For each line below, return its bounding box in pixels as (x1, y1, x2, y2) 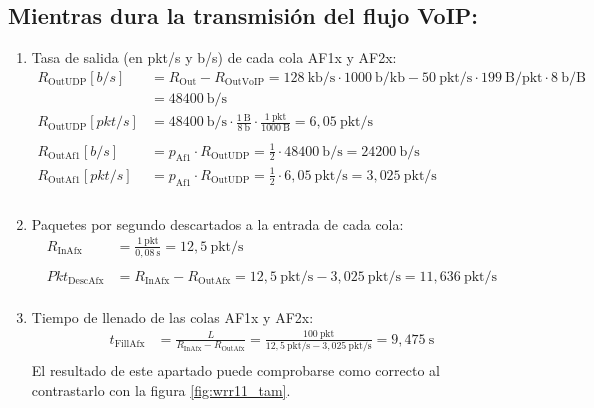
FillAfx (114, 339, 145, 350)
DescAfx (68, 276, 104, 287)
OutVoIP (224, 77, 265, 88)
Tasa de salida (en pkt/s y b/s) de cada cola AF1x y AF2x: (31, 47, 397, 68)
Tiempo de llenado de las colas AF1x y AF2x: (31, 306, 314, 327)
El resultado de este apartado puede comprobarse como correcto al (31, 359, 440, 380)
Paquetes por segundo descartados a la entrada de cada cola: (31, 213, 404, 234)
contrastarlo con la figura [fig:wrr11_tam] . (31, 379, 291, 400)
